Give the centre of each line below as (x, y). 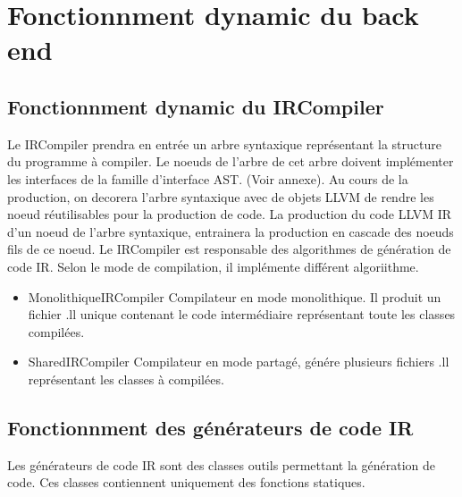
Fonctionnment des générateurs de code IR (210, 427)
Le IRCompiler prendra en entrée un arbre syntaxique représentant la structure (224, 143)
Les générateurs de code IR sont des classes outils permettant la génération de (222, 464)
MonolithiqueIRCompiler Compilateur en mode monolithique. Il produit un (235, 296)
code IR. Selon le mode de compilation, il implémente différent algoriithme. (213, 266)
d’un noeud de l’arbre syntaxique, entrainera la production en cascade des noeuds (231, 231)
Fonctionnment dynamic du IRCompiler (196, 106)
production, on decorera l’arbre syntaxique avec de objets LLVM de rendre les (221, 196)
